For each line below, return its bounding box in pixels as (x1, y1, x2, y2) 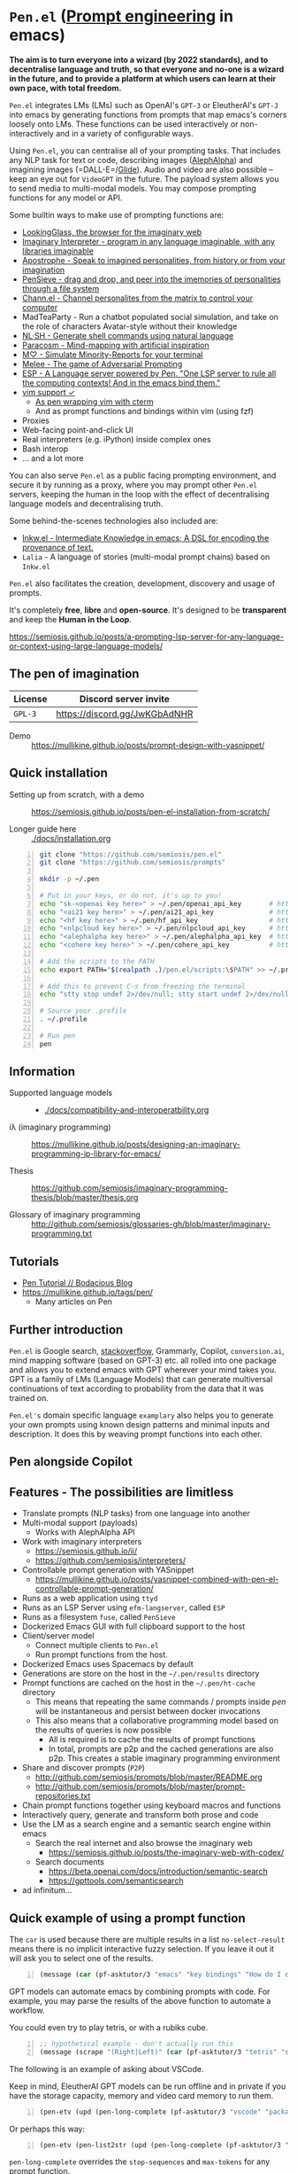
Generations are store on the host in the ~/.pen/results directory (21, 1669, 260, 1679)
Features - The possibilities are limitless (9, 1484, 234, 1499)
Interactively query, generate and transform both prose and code (21, 1810, 259, 1820)
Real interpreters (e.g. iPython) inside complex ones (21, 434, 211, 444)
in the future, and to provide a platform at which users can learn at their (9, 73, 277, 83)
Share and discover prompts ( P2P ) (21, 1763, 146, 1773)
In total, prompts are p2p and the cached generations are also (48, 1744, 274, 1755)
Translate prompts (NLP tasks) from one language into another (21, 1508, 250, 1519)
